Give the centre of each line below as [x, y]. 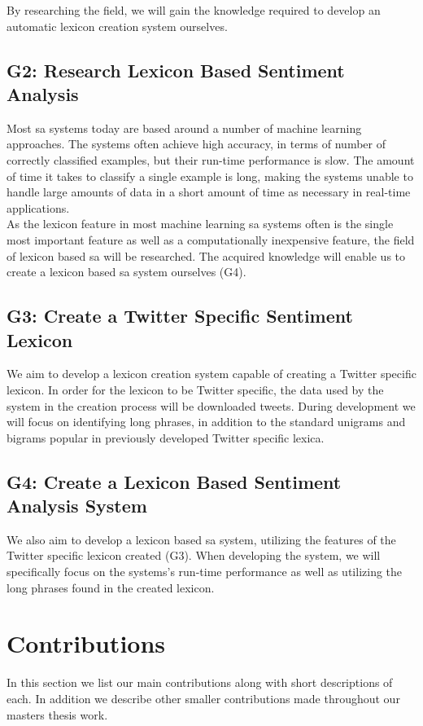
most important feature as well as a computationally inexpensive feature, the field [211, 239]
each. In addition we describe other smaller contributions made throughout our [203, 698]
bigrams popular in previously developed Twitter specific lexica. [166, 437]
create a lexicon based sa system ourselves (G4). [126, 272]
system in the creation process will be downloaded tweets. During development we [211, 405]
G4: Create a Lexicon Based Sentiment [174, 481]
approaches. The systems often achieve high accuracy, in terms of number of [196, 144]
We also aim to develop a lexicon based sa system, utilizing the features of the [201, 539]
